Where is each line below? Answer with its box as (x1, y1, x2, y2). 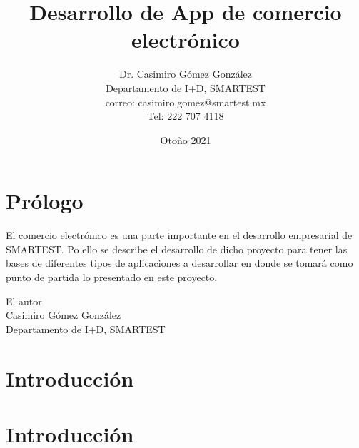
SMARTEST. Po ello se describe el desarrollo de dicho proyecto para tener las (6, 241, 348, 256)
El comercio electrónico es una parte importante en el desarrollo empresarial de (6, 228, 353, 243)
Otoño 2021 (160, 132, 211, 147)
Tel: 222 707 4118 (147, 108, 224, 123)
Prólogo (6, 186, 84, 215)
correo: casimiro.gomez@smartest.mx (105, 94, 266, 109)
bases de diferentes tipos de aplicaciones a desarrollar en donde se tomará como (6, 255, 353, 270)
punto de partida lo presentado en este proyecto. (6, 270, 218, 284)
